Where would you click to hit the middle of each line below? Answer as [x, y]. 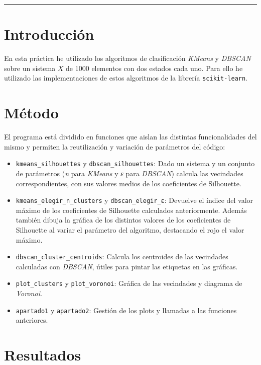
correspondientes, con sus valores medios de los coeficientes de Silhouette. [128, 183]
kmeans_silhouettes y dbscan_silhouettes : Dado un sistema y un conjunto [135, 163]
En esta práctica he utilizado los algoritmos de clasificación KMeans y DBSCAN [127, 58]
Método [31, 113]
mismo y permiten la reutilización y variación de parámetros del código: [115, 146]
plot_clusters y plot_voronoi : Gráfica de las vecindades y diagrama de [129, 283]
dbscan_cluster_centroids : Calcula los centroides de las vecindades [122, 257]
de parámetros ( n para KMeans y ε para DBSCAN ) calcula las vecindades [129, 173]
